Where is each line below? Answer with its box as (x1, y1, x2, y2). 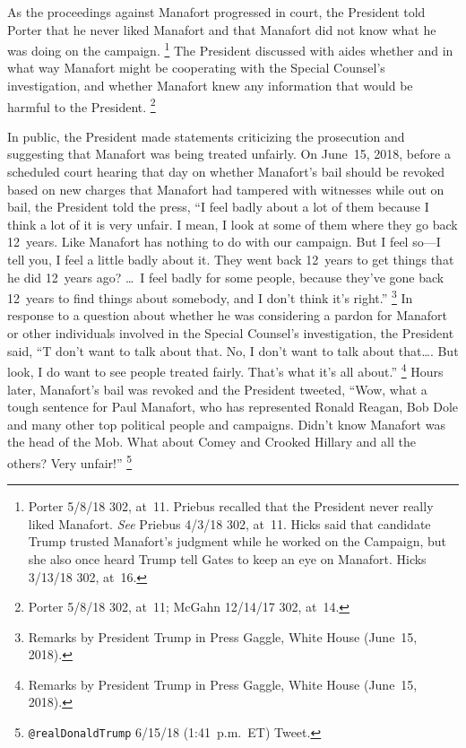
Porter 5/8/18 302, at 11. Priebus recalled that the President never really (28, 497, 434, 516)
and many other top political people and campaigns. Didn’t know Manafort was (7, 414, 445, 433)
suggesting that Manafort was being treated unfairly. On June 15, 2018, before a (7, 144, 451, 163)
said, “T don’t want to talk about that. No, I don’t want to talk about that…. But (7, 341, 459, 360)
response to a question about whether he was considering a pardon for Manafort (7, 306, 448, 325)
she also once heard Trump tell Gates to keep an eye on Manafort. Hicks (28, 549, 427, 568)
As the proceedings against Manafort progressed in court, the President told (7, 3, 426, 21)
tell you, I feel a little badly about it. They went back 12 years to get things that (7, 250, 454, 269)
